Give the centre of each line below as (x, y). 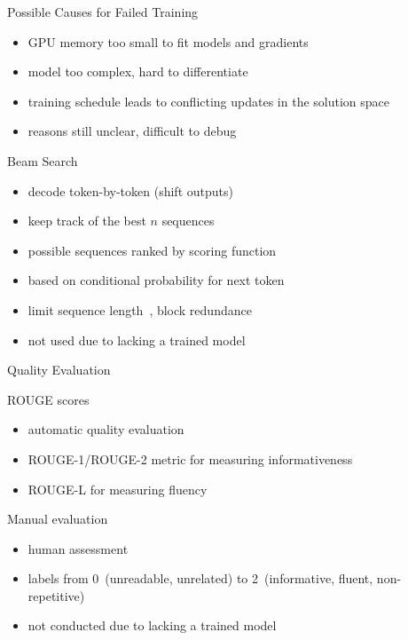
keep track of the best (87, 221)
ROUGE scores (48, 399)
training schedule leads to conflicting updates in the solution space (209, 101)
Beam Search (43, 160)
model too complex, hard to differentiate (138, 71)
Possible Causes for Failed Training (103, 12)
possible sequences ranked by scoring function (152, 250)
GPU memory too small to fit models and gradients (168, 41)
